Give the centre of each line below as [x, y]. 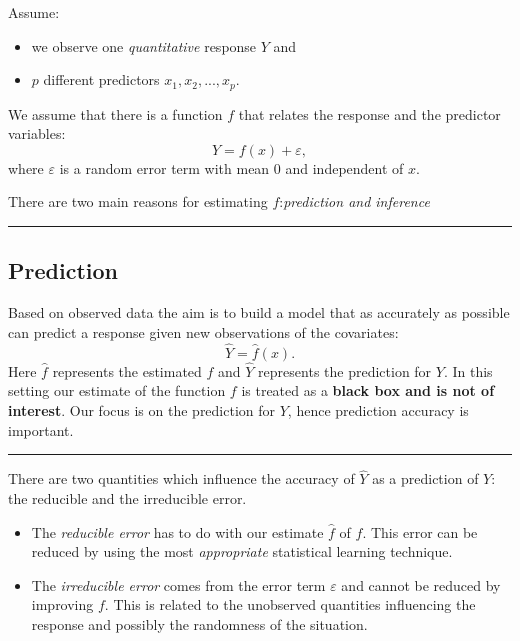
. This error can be [420, 531]
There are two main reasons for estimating [138, 201]
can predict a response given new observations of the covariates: [203, 331]
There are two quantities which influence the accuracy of [181, 478]
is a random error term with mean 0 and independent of [231, 167]
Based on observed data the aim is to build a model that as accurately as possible [259, 312]
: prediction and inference [354, 201]
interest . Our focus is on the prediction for [142, 410]
